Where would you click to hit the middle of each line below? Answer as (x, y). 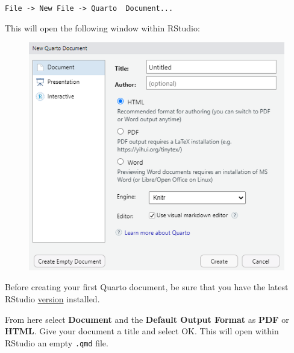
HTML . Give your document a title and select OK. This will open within (142, 331)
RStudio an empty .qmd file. (57, 342)
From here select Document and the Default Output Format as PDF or (147, 319)
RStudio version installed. (52, 299)
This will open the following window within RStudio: (102, 27)
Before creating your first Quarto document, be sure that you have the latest (147, 287)
